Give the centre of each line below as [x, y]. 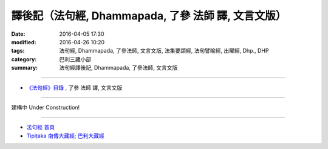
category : [24, 59]
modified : [24, 42]
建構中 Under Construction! [46, 107]
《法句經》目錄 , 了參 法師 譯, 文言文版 [74, 87]
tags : [18, 51]
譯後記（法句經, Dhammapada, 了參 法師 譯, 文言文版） [149, 16]
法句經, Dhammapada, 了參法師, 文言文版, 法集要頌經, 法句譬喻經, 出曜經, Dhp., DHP [164, 51]
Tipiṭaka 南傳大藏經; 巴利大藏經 [65, 136]
